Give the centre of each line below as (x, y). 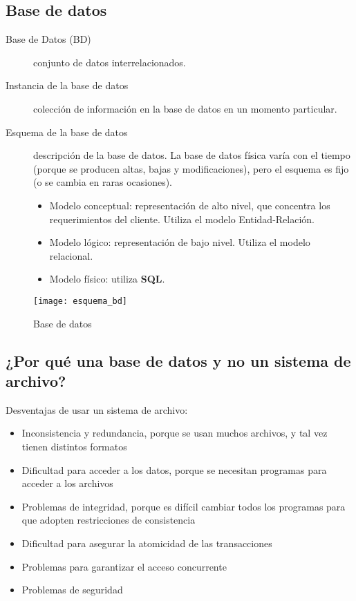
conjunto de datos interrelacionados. (110, 62)
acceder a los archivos (67, 483)
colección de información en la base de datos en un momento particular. (185, 108)
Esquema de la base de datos (67, 132)
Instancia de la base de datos (67, 85)
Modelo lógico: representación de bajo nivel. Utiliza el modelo (180, 242)
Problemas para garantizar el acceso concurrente (124, 566)
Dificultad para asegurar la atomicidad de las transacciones (147, 543)
